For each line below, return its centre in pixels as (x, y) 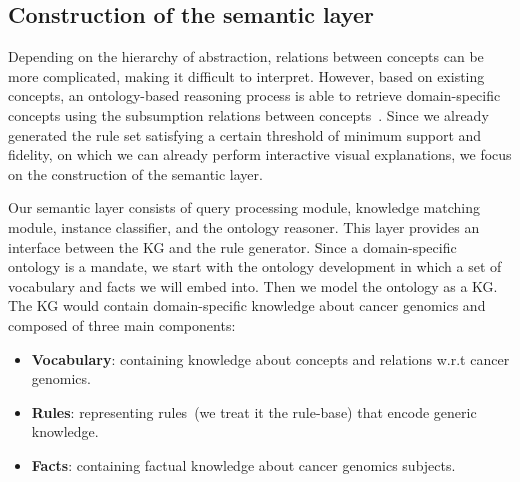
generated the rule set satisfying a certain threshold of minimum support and (245, 134)
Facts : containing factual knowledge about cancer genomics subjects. (243, 464)
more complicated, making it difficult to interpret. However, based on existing (246, 75)
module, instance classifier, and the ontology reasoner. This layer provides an (244, 226)
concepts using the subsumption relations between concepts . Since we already (248, 114)
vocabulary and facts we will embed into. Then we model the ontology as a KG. (253, 285)
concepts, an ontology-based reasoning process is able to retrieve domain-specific (254, 95)
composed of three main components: (122, 324)
